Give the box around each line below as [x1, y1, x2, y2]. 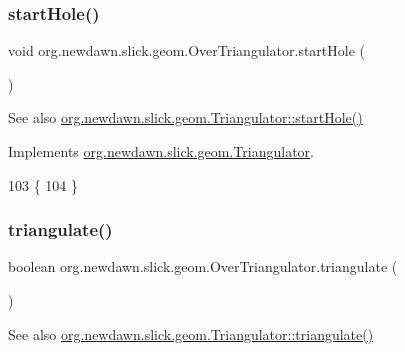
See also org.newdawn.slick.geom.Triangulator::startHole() [8, 107, 363, 128]
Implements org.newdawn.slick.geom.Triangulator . [8, 141, 314, 161]
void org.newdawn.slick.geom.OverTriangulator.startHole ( [8, 40, 365, 61]
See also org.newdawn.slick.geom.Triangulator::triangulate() [8, 323, 374, 344]
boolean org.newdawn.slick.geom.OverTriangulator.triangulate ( [8, 256, 398, 277]
